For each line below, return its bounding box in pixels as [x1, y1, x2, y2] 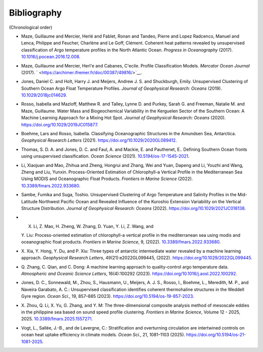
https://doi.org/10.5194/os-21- [186, 332, 246, 338]
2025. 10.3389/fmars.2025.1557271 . [21, 316, 93, 322]
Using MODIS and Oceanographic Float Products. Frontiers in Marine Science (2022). [21, 176, 193, 182]
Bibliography [9, 7, 62, 18]
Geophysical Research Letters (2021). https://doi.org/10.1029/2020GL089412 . [21, 137, 177, 144]
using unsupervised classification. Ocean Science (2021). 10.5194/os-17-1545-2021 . [21, 153, 190, 159]
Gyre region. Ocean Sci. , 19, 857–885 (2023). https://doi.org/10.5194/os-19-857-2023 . [21, 293, 194, 299]
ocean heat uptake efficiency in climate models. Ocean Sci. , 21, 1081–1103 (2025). [21, 332, 185, 338]
